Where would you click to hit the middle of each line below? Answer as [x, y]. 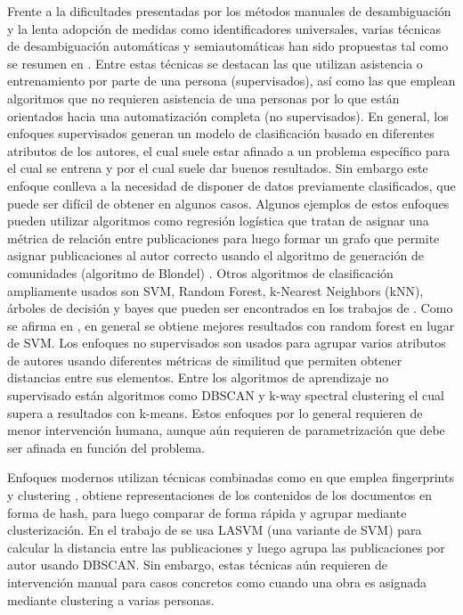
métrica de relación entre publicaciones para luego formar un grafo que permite [223, 238]
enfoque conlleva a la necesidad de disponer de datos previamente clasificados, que [231, 185]
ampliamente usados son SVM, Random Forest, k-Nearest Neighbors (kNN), [215, 290]
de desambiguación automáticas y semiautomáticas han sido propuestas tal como [228, 46]
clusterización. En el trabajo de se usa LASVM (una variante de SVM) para [215, 530]
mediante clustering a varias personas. [111, 599]
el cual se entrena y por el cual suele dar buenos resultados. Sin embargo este [218, 168]
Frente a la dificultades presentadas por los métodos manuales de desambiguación [229, 11]
